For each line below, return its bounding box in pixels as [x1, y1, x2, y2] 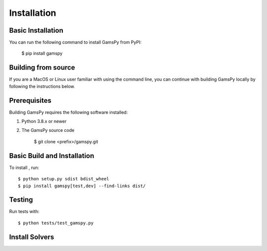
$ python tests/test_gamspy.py [18, 220, 94, 226]
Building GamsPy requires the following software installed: [9, 109, 128, 115]
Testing [9, 196, 33, 204]
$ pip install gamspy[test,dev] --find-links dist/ [18, 183, 146, 189]
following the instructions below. [9, 83, 75, 89]
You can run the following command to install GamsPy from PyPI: [9, 40, 142, 45]
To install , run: [9, 165, 40, 170]
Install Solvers [9, 233, 54, 241]
